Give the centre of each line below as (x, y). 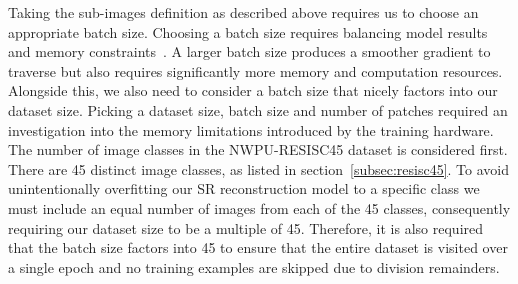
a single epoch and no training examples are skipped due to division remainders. (254, 266)
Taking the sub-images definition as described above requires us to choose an (243, 12)
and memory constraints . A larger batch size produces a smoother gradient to (249, 51)
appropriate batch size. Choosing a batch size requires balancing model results (248, 31)
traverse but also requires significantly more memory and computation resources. (255, 70)
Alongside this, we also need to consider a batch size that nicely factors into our (253, 90)
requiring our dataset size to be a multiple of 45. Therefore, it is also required (246, 227)
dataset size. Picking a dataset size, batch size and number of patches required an (258, 109)
